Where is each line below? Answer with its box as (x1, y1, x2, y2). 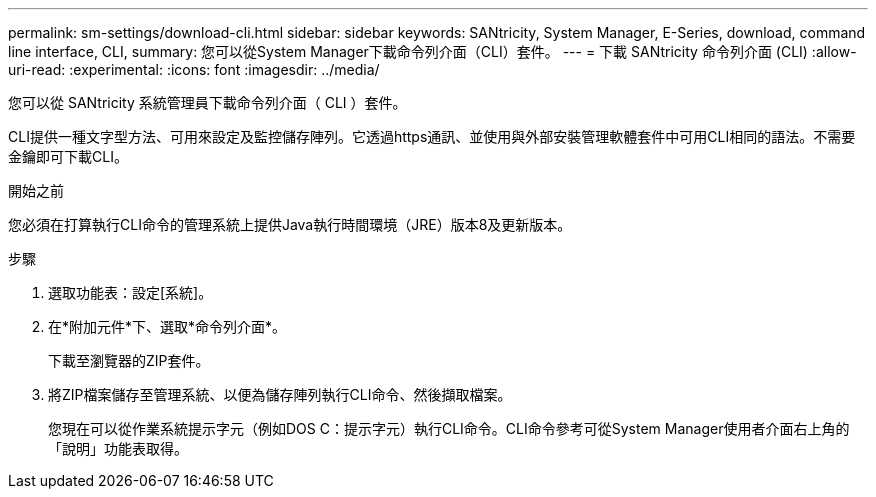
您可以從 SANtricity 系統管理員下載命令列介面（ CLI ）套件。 (8, 94, 407, 111)
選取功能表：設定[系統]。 (48, 284, 213, 301)
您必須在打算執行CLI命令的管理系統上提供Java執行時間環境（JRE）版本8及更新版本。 (8, 216, 572, 233)
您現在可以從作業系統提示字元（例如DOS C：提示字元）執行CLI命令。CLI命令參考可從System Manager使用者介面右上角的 (48, 420, 850, 437)
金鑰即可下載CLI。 (8, 148, 128, 165)
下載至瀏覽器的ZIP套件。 (48, 352, 210, 369)
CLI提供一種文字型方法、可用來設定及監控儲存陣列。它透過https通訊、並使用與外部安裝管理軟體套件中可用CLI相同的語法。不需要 (8, 128, 856, 145)
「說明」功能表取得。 (48, 440, 188, 457)
